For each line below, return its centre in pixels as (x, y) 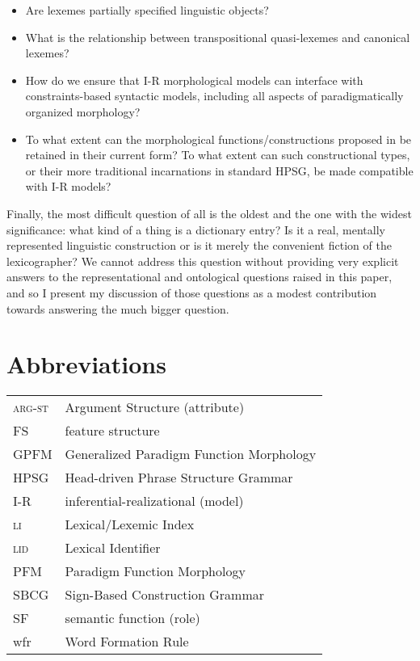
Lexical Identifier (113, 548)
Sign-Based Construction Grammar (165, 595)
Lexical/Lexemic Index (130, 524)
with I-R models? (68, 186)
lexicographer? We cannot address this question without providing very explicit (203, 261)
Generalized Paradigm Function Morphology (191, 454)
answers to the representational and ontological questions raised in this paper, (199, 277)
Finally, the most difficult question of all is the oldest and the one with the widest (209, 213)
